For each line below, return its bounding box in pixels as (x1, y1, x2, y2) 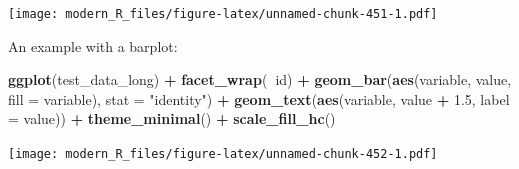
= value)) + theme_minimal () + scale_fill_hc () (8, 108, 336, 129)
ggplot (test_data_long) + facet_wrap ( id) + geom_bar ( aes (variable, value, (8, 69, 512, 90)
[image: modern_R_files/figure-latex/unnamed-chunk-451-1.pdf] (8, 7, 438, 21)
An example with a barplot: (8, 35, 178, 56)
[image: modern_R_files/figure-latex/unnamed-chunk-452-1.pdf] (8, 147, 438, 162)
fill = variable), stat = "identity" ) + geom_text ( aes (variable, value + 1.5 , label (8, 88, 510, 109)
